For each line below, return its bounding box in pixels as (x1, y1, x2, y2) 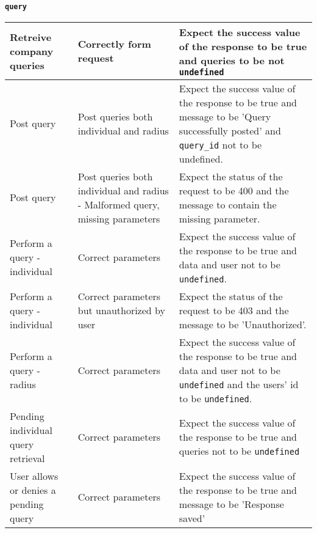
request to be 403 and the (179, 303, 289, 317)
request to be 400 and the (179, 183, 289, 197)
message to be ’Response (179, 496, 284, 511)
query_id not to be (179, 137, 262, 152)
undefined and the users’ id (179, 377, 299, 391)
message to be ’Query (179, 109, 271, 123)
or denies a (10, 482, 56, 497)
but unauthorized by (77, 303, 165, 317)
